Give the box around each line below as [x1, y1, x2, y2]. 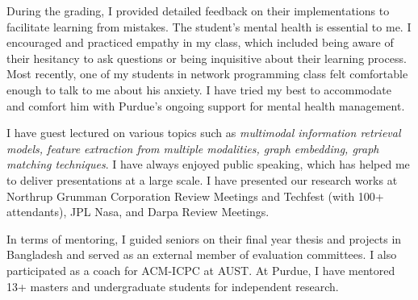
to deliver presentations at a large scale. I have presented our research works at [6, 171, 398, 188]
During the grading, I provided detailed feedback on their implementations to [6, 2, 390, 19]
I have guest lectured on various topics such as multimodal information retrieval [6, 124, 401, 141]
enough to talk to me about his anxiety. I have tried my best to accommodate [6, 81, 391, 98]
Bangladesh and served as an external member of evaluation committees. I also [6, 246, 397, 263]
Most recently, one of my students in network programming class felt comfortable [6, 65, 408, 82]
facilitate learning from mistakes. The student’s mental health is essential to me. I [6, 18, 412, 35]
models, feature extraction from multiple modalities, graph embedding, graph [6, 140, 379, 156]
